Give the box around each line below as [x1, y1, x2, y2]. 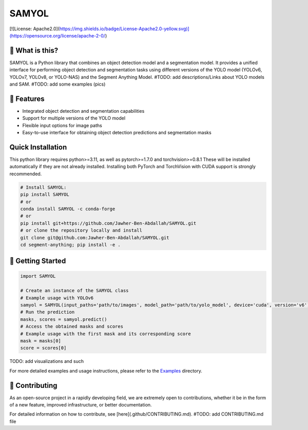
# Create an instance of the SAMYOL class [20, 288, 129, 294]
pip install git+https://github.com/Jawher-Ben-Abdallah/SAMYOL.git [20, 220, 197, 226]
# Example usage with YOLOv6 [20, 295, 94, 301]
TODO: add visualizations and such [9, 358, 84, 364]
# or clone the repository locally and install [20, 228, 142, 233]
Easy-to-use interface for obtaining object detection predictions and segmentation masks [22, 130, 211, 136]
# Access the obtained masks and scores [20, 323, 123, 330]
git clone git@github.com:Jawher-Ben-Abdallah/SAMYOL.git [20, 235, 169, 240]
